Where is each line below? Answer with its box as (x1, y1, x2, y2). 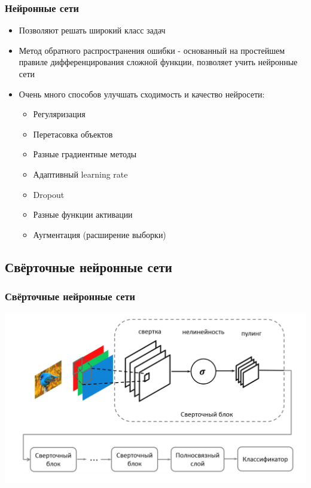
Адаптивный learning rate (33, 167, 128, 180)
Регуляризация (33, 108, 86, 120)
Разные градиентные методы (33, 148, 137, 160)
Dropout (33, 188, 65, 200)
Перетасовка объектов (33, 127, 113, 140)
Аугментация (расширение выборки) (33, 228, 166, 240)
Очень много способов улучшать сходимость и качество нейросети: (19, 87, 265, 100)
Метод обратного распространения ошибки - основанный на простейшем (19, 44, 285, 56)
